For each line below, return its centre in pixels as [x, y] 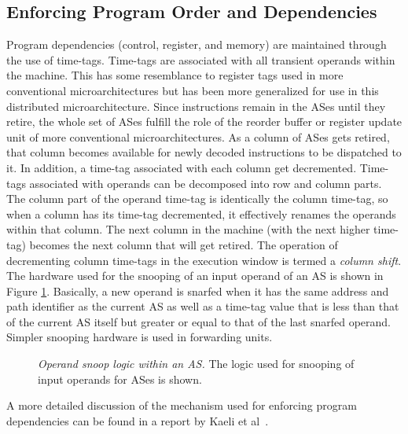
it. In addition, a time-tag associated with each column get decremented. [182, 167]
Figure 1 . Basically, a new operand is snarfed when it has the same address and [198, 291]
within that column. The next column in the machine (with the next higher [188, 229]
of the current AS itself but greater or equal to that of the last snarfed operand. [198, 321]
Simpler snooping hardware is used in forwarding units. [140, 337]
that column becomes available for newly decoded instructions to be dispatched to [204, 152]
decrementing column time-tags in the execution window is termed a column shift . [204, 260]
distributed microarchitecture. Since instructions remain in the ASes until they [196, 106]
